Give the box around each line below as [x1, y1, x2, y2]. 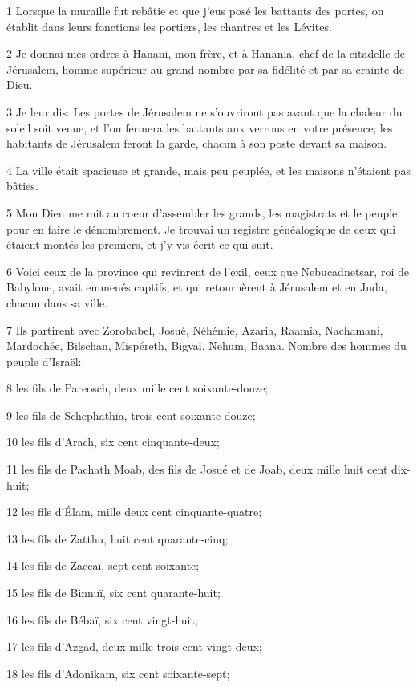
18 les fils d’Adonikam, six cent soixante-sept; [6, 665, 230, 681]
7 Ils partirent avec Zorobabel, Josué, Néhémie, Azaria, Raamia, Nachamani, [6, 321, 383, 338]
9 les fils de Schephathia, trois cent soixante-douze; [6, 406, 256, 423]
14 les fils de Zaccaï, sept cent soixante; [6, 557, 200, 574]
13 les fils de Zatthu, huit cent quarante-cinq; [6, 530, 229, 547]
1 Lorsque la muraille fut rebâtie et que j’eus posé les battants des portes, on [6, 2, 384, 18]
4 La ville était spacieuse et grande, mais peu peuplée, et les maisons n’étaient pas [6, 161, 411, 178]
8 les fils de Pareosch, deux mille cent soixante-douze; [6, 380, 269, 396]
